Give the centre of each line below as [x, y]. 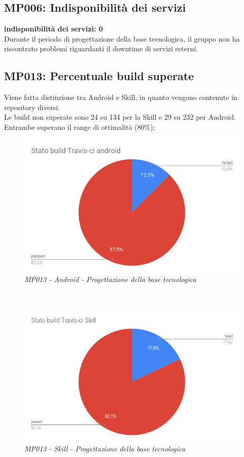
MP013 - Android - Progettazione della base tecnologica [110, 279]
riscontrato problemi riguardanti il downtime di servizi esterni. [101, 48]
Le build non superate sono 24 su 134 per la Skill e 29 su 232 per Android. [120, 117]
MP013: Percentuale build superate [99, 76]
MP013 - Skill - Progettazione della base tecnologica [105, 449]
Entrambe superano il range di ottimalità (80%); [80, 127]
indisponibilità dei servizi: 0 [54, 29]
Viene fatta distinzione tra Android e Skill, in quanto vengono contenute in [121, 97]
